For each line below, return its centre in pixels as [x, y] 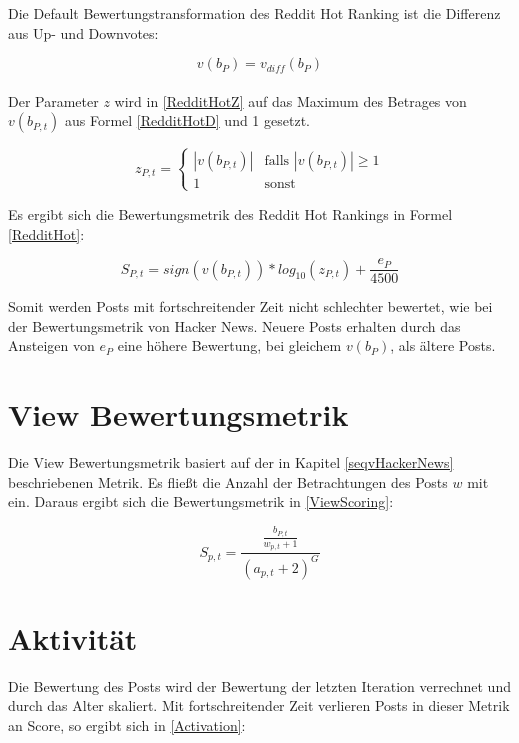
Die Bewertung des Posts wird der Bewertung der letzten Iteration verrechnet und [259, 685]
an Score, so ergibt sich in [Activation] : [127, 724]
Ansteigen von [51, 345]
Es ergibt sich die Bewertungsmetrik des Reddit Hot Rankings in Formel [230, 213]
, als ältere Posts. [443, 345]
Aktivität [73, 637]
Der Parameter [53, 100]
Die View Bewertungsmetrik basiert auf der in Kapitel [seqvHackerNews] [231, 462]
